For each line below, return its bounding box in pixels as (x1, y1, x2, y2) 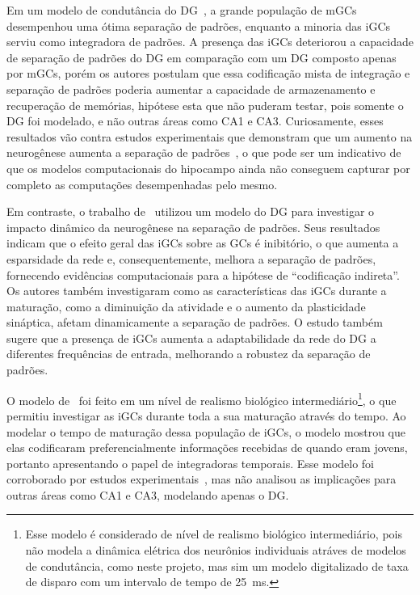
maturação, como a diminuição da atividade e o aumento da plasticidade (6, 297, 366, 314)
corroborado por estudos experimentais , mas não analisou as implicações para (6, 471, 397, 487)
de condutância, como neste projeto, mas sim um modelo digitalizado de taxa (25, 557, 409, 574)
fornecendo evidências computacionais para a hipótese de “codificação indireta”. (6, 266, 400, 283)
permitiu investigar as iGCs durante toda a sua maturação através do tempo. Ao (6, 407, 406, 424)
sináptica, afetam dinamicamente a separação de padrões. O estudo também (6, 314, 383, 331)
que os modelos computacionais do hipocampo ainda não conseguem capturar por (6, 159, 410, 176)
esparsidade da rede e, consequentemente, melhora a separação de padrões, (6, 250, 376, 267)
